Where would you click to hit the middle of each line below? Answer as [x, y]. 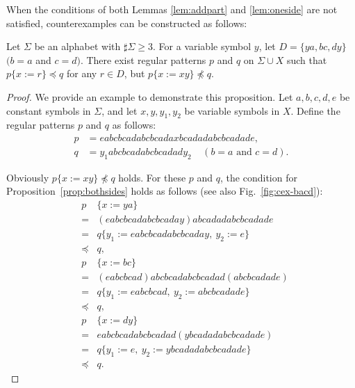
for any [82, 73]
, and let [119, 110]
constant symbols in [49, 110]
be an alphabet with [77, 46]
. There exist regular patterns [143, 59]
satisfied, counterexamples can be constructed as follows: [127, 23]
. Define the [315, 110]
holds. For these [152, 177]
